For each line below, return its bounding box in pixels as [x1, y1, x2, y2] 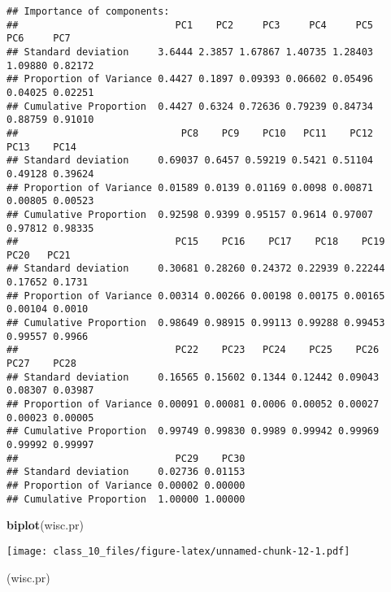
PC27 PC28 [7, 358, 76, 370]
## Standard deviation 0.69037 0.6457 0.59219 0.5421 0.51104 [7, 155, 374, 167]
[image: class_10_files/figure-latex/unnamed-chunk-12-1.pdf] [7, 545, 350, 557]
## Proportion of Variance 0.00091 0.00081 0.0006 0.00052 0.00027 [7, 398, 380, 411]
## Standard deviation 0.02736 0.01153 [7, 466, 245, 478]
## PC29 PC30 [7, 452, 245, 464]
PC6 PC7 [7, 33, 71, 45]
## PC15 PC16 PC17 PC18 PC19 [7, 236, 385, 248]
